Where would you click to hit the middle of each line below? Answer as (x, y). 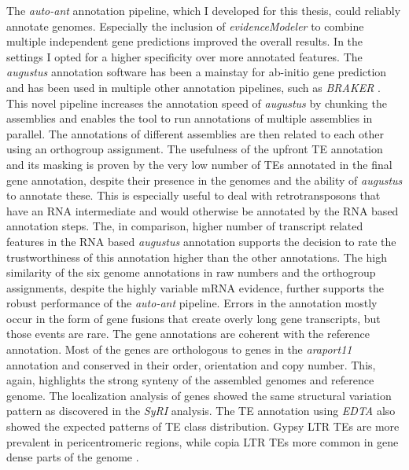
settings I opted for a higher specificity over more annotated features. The (184, 56)
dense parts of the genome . (73, 457)
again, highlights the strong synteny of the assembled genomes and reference (190, 380)
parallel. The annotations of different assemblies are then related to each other (195, 133)
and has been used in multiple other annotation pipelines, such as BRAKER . (193, 87)
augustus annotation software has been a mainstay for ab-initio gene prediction (197, 72)
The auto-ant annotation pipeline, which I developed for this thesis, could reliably (204, 10)
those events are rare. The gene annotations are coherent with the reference (188, 334)
